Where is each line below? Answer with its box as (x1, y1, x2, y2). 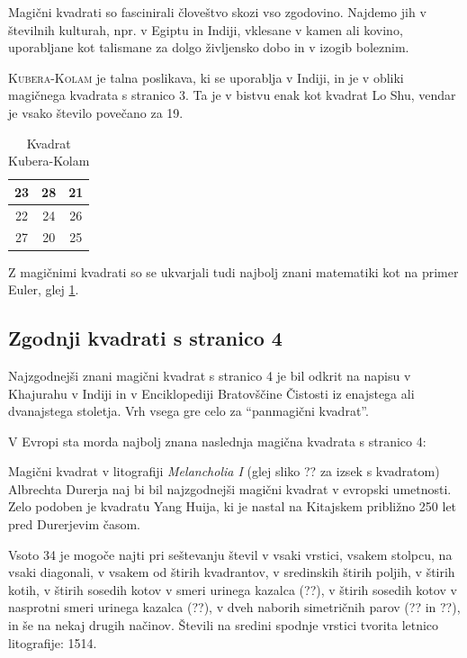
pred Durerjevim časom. (8, 515, 140, 534)
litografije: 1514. (8, 633, 97, 652)
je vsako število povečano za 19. (8, 103, 184, 122)
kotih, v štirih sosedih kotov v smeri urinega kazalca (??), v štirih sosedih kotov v (8, 580, 457, 599)
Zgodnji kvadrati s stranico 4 (8, 324, 283, 352)
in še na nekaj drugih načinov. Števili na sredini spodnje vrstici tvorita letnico (8, 616, 439, 635)
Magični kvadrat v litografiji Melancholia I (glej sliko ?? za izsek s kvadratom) (8, 462, 440, 481)
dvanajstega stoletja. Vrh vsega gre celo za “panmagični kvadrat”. (8, 401, 369, 420)
